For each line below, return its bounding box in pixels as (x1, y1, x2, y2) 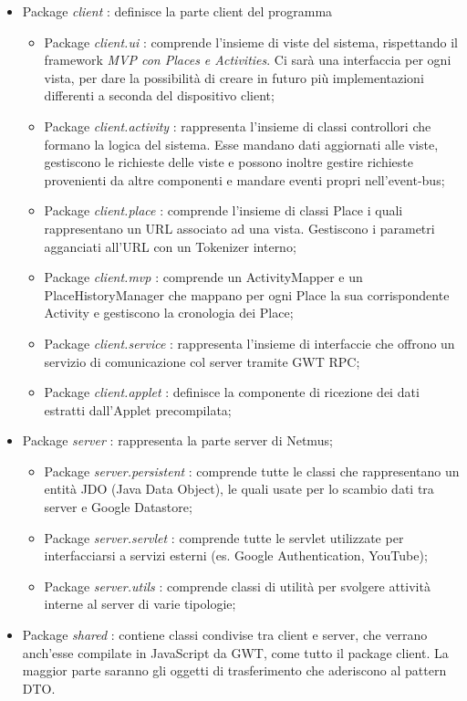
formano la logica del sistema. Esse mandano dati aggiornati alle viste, (44, 134, 439, 153)
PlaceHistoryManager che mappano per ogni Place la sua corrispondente (44, 285, 450, 304)
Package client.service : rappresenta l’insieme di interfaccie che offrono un (44, 333, 455, 352)
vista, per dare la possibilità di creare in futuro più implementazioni (44, 68, 424, 87)
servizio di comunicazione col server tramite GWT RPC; (44, 351, 360, 371)
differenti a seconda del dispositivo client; (44, 86, 275, 105)
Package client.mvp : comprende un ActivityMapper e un (44, 267, 363, 287)
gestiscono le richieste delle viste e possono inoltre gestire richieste (44, 152, 413, 172)
